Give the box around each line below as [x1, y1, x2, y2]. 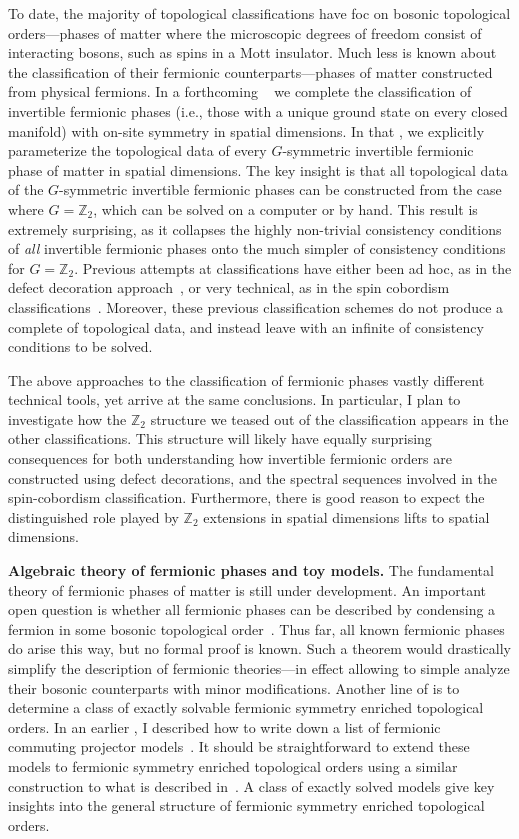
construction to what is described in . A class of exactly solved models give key [8, 775, 495, 796]
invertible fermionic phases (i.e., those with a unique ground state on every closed [8, 100, 508, 121]
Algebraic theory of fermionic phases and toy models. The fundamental [8, 560, 494, 581]
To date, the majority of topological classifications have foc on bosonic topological [8, 3, 511, 23]
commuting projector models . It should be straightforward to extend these [8, 736, 470, 757]
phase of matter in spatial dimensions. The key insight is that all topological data [8, 159, 508, 180]
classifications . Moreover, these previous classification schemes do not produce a [8, 296, 504, 317]
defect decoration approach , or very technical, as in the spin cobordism [8, 277, 450, 298]
